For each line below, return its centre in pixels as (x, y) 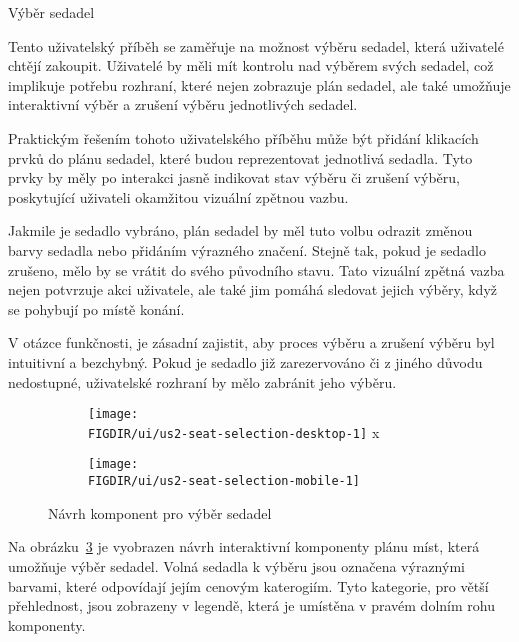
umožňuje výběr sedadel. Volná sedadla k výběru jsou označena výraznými (236, 565)
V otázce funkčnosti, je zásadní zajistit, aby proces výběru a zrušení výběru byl (251, 342)
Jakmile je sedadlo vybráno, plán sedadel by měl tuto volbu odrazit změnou (240, 230)
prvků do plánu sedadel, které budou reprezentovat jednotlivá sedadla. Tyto (240, 157)
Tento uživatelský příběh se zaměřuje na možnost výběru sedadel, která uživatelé (256, 45)
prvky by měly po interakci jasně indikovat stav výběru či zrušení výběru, (234, 177)
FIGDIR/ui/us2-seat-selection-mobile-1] (224, 481)
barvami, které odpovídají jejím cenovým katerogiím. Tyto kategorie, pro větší (248, 585)
